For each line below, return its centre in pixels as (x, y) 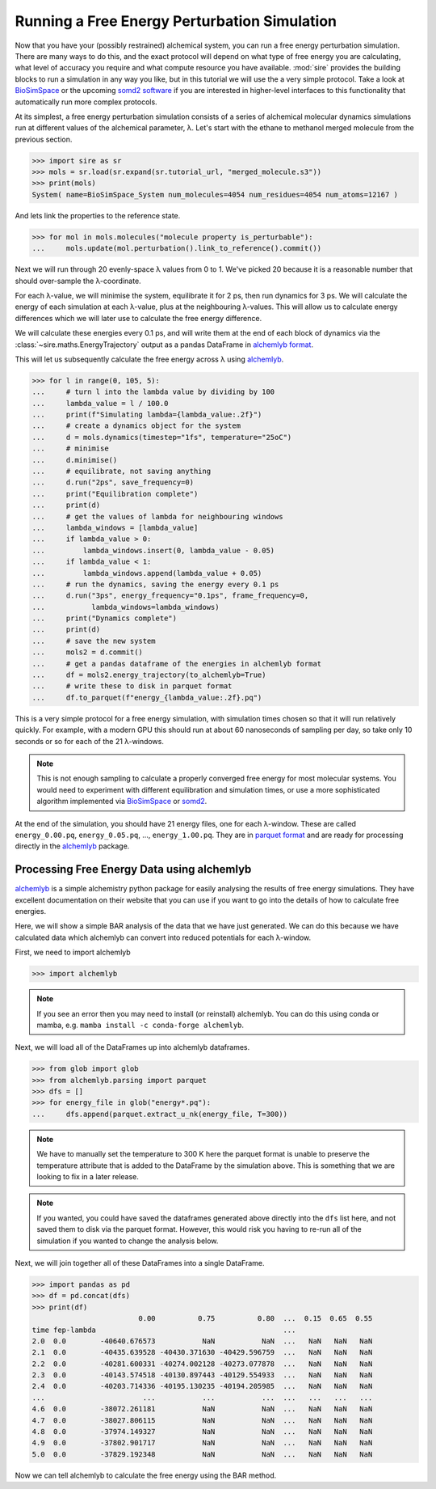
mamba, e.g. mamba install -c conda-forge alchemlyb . (140, 1025)
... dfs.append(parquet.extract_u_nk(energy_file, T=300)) (160, 1114)
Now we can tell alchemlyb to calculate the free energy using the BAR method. (146, 1475)
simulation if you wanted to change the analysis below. (128, 1241)
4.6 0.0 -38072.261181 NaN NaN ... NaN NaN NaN (202, 1409)
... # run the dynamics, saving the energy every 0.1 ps (155, 584)
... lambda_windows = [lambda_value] (115, 527)
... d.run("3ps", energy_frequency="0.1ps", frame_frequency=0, (170, 596)
